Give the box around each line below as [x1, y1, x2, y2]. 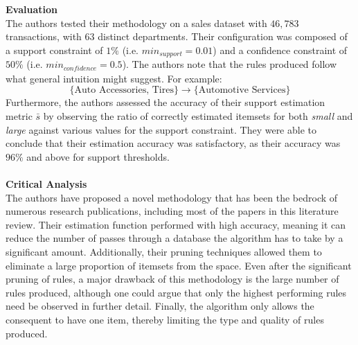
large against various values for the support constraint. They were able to [6, 122, 316, 136]
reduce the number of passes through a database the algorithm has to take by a [6, 231, 343, 245]
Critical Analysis [6, 177, 87, 191]
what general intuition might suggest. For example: [6, 71, 222, 85]
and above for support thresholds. [26, 149, 170, 163]
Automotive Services [198, 85, 286, 96]
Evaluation [6, 2, 57, 17]
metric [6, 109, 33, 123]
